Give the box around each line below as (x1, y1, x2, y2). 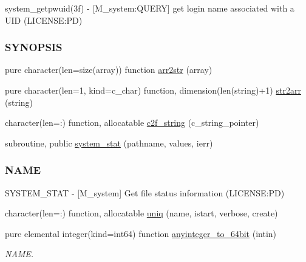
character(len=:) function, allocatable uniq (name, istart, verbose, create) (5, 207, 278, 219)
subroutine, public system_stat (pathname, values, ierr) (5, 136, 213, 149)
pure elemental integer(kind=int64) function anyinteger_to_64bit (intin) (5, 227, 277, 240)
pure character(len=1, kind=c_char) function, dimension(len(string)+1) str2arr (5, 84, 301, 96)
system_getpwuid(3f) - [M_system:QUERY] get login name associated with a (5, 2, 294, 14)
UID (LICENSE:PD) (5, 13, 83, 26)
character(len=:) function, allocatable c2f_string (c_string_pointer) (5, 116, 259, 129)
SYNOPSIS (5, 40, 63, 55)
